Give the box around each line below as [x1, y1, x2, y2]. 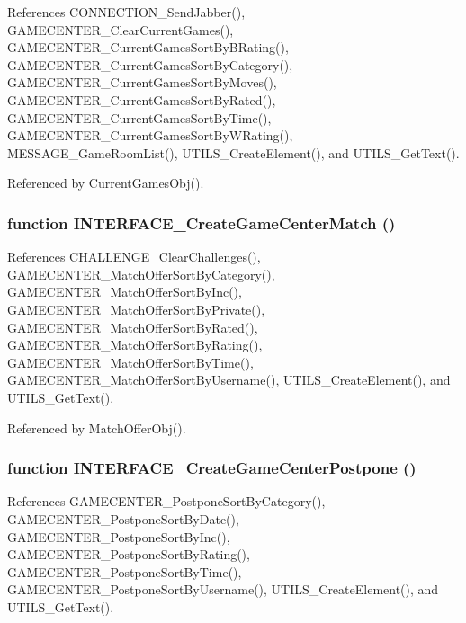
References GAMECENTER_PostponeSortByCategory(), [7, 492, 326, 511]
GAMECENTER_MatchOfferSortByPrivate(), [7, 299, 265, 318]
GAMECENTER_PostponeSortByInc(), [7, 527, 230, 546]
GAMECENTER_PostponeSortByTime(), [7, 562, 242, 581]
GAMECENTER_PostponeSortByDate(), [7, 509, 239, 528]
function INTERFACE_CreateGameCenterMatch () [7, 211, 396, 234]
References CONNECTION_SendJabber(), [7, 3, 246, 21]
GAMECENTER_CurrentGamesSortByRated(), [7, 90, 276, 109]
